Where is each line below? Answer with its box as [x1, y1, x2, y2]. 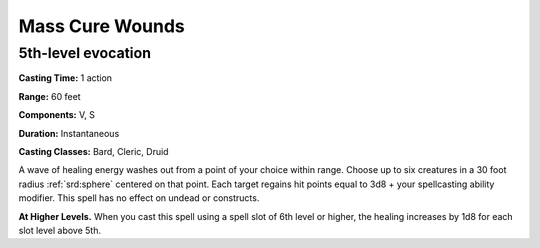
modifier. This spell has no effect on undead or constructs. [18, 192, 260, 204]
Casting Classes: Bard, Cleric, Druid [18, 145, 169, 157]
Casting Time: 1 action [18, 72, 113, 84]
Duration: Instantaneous [18, 127, 120, 139]
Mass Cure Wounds [18, 15, 185, 37]
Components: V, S [18, 109, 95, 121]
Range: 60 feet [18, 90, 81, 102]
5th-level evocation [18, 44, 152, 62]
